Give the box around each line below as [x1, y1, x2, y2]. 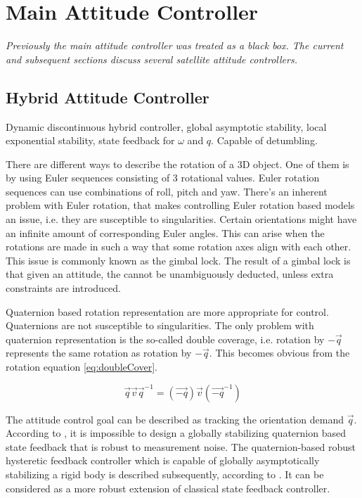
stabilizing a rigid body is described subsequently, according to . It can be [6, 466, 324, 481]
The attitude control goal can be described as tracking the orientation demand [6, 411, 344, 426]
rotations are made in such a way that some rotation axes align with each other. [6, 239, 351, 254]
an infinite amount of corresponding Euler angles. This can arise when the [6, 225, 325, 240]
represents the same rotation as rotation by [6, 345, 192, 360]
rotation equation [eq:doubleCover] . [6, 359, 157, 374]
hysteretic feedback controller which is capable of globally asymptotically [6, 453, 320, 468]
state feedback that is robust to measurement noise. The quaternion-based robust [6, 439, 356, 454]
